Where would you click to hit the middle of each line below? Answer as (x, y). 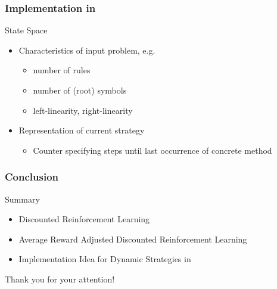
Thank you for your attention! (60, 279)
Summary (22, 199)
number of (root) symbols (80, 90)
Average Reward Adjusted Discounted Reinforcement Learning (133, 239)
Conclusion (32, 177)
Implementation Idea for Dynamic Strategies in (105, 259)
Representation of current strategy (82, 130)
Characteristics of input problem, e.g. (87, 50)
